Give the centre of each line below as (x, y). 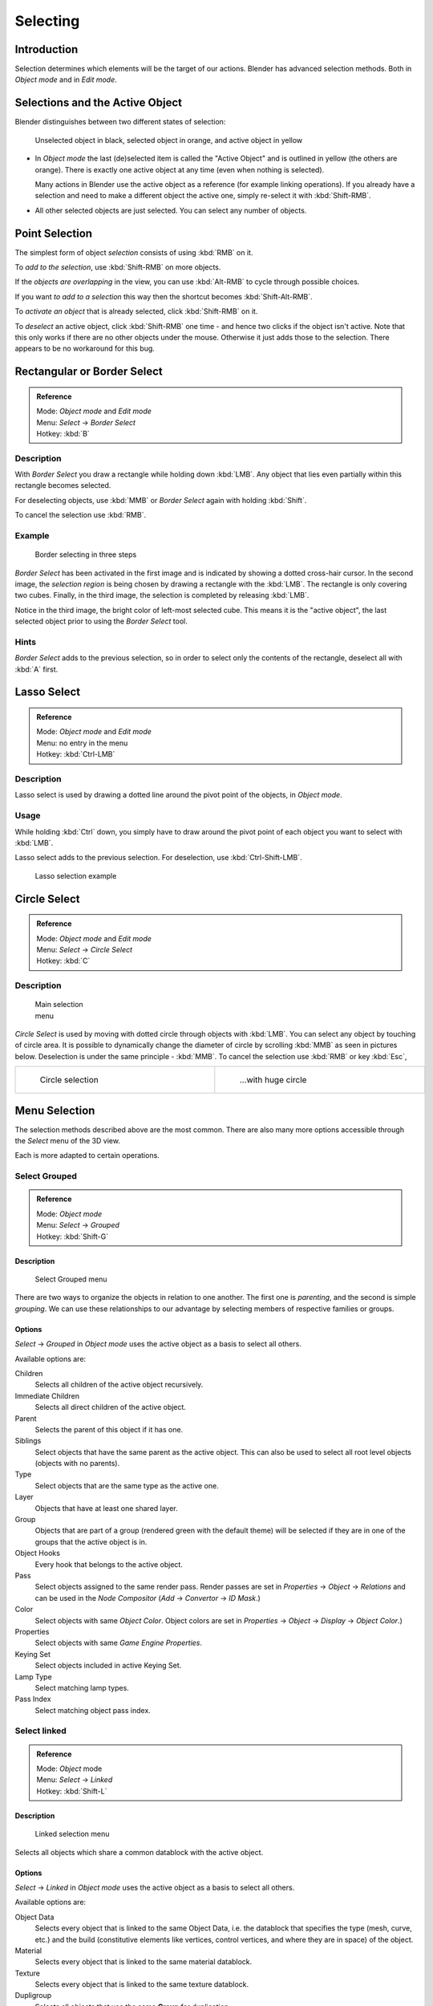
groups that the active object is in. (91, 1541)
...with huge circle (273, 1080)
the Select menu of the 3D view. (67, 1141)
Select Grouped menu (71, 1279)
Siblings (28, 1441)
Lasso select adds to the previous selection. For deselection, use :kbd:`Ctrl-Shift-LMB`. (158, 858)
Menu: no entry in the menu (82, 743)
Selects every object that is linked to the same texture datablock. (142, 1984)
